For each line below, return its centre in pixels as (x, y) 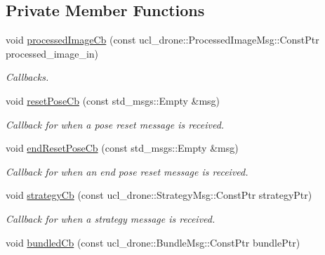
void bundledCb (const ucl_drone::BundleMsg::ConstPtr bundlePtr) (153, 242)
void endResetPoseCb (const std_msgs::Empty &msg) (122, 148)
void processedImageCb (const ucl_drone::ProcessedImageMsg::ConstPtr (162, 40)
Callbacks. (27, 77)
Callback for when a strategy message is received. (111, 218)
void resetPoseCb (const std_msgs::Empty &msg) (113, 100)
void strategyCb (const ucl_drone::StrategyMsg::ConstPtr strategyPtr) (159, 195)
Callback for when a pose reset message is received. (115, 124)
